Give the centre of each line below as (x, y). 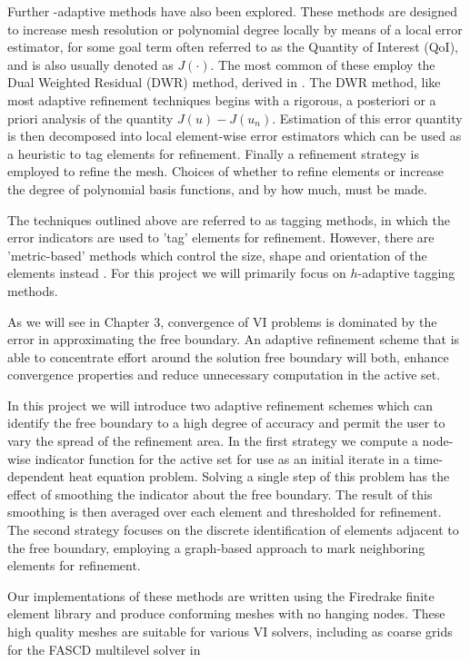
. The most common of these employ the (323, 64)
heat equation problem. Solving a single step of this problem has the (259, 476)
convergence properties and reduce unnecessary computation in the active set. (224, 375)
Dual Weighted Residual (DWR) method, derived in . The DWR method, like (224, 82)
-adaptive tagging (406, 273)
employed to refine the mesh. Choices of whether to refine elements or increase (225, 171)
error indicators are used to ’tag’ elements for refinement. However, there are (221, 237)
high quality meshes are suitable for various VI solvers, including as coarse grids (230, 631)
